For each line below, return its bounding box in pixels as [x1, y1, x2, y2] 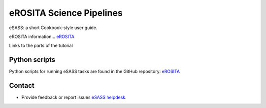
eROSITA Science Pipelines [9, 7, 123, 18]
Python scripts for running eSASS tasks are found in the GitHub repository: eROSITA [9, 69, 180, 74]
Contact [9, 81, 34, 90]
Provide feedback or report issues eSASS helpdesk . [21, 94, 127, 101]
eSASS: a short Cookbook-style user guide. [9, 25, 98, 31]
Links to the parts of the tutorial [9, 42, 73, 49]
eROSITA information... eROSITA [9, 34, 75, 39]
